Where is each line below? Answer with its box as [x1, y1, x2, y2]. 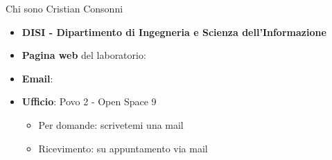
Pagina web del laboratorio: [21, 48, 146, 62]
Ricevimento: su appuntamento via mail [38, 141, 208, 155]
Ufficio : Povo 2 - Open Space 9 [21, 94, 157, 109]
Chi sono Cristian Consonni [6, 1, 123, 15]
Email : [21, 71, 53, 85]
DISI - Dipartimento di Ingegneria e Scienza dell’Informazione [21, 24, 326, 39]
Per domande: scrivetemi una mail [38, 117, 184, 132]
